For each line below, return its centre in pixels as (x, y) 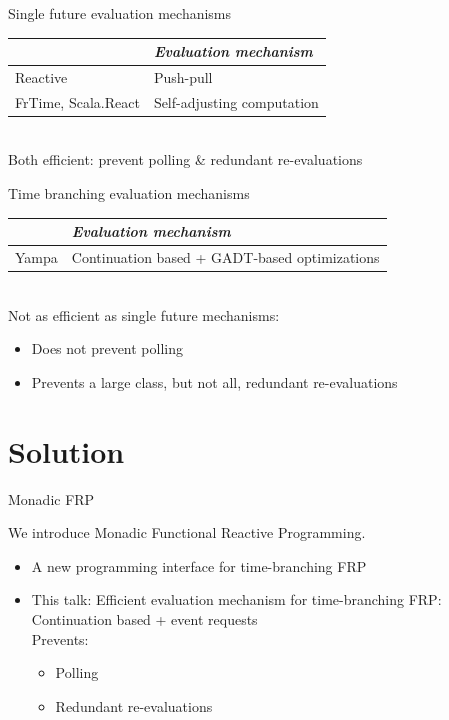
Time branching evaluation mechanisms (129, 193)
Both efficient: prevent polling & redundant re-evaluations (185, 159)
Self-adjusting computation (236, 101)
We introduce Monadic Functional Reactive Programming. (187, 532)
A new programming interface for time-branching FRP (199, 565)
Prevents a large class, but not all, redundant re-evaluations (214, 381)
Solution (66, 450)
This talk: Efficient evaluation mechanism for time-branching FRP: (236, 599)
